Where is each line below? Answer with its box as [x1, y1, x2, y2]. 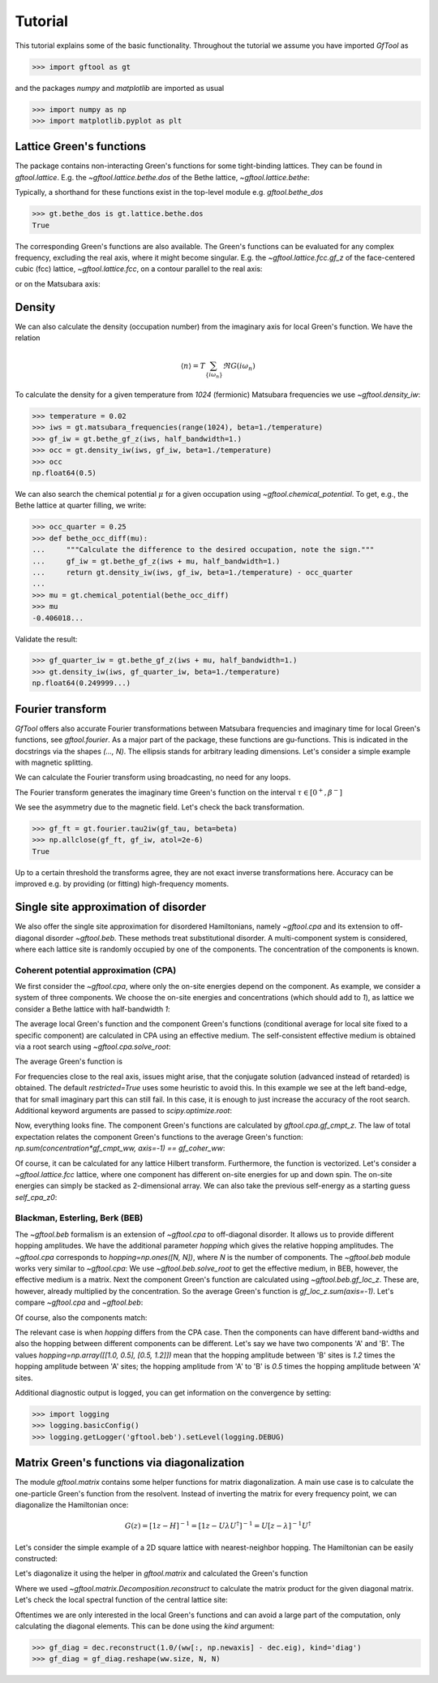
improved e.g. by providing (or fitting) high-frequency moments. [15, 879, 230, 889]
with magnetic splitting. [15, 757, 93, 767]
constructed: [15, 1553, 58, 1563]
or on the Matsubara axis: [15, 278, 101, 288]
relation [15, 333, 41, 343]
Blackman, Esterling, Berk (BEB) [15, 1212, 144, 1223]
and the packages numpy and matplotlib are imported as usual [15, 83, 225, 93]
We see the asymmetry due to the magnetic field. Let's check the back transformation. [15, 802, 305, 812]
